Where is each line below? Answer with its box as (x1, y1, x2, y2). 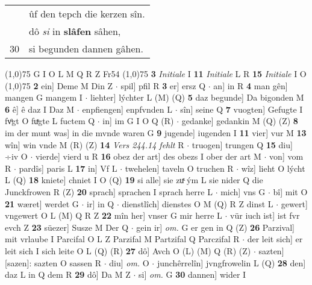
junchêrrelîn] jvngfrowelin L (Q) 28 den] (157, 256, 306, 269)
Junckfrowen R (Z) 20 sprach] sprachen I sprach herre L (5, 185, 213, 198)
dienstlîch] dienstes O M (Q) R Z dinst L (122, 197, 273, 210)
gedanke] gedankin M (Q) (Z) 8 (181, 114, 298, 127)
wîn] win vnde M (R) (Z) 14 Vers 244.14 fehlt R (5, 138, 184, 151)
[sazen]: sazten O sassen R (5, 256, 101, 269)
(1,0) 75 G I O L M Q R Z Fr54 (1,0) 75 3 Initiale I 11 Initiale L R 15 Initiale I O (5, 67, 307, 80)
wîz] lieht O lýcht (241, 161, 305, 174)
